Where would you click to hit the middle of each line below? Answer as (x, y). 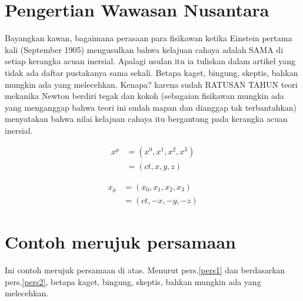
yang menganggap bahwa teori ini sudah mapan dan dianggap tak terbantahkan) (151, 107)
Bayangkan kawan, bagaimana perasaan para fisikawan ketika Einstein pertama (149, 38)
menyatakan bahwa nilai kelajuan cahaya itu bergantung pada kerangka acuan (146, 119)
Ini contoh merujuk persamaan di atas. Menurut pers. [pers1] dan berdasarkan (145, 270)
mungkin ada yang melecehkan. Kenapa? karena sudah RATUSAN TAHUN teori (151, 84)
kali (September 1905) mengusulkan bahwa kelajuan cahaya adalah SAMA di (144, 49)
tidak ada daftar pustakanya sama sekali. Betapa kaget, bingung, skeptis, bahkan (151, 72)
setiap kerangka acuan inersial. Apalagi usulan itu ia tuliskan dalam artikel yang (150, 61)
